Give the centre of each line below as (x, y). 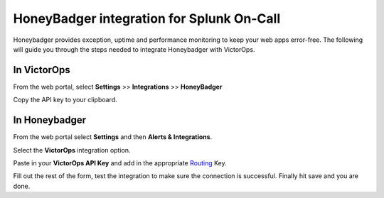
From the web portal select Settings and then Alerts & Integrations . (113, 137)
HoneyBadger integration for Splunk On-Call (147, 18)
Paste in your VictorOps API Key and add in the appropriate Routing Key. (120, 163)
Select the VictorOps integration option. (72, 150)
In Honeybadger (50, 120)
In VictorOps (42, 70)
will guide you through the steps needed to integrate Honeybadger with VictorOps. (134, 49)
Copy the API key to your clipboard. (65, 100)
